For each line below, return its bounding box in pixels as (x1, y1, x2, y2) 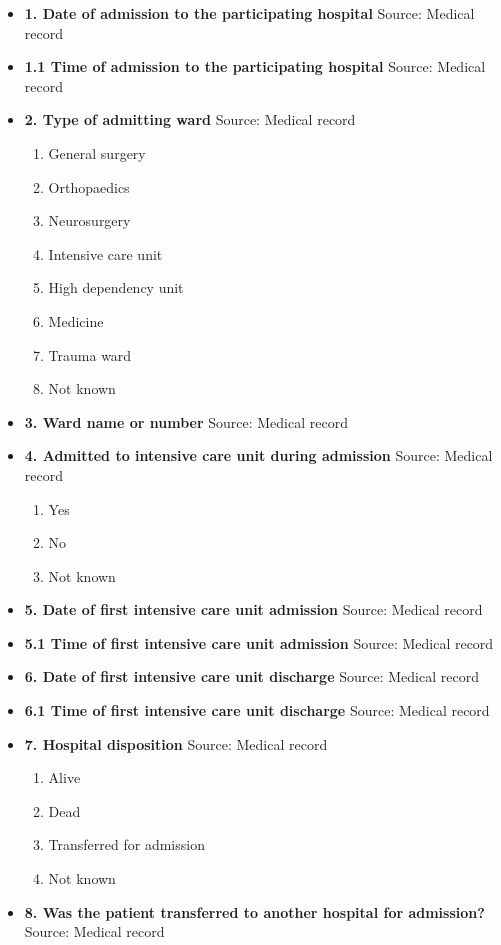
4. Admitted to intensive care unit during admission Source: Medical (24, 445, 493, 466)
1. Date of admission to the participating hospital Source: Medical (24, 3, 475, 23)
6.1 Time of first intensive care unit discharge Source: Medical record (24, 700, 490, 721)
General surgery (48, 142, 146, 163)
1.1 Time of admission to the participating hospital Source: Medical (24, 56, 486, 77)
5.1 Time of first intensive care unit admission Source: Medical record (24, 632, 494, 653)
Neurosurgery (48, 210, 131, 231)
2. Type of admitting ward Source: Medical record (24, 109, 356, 130)
